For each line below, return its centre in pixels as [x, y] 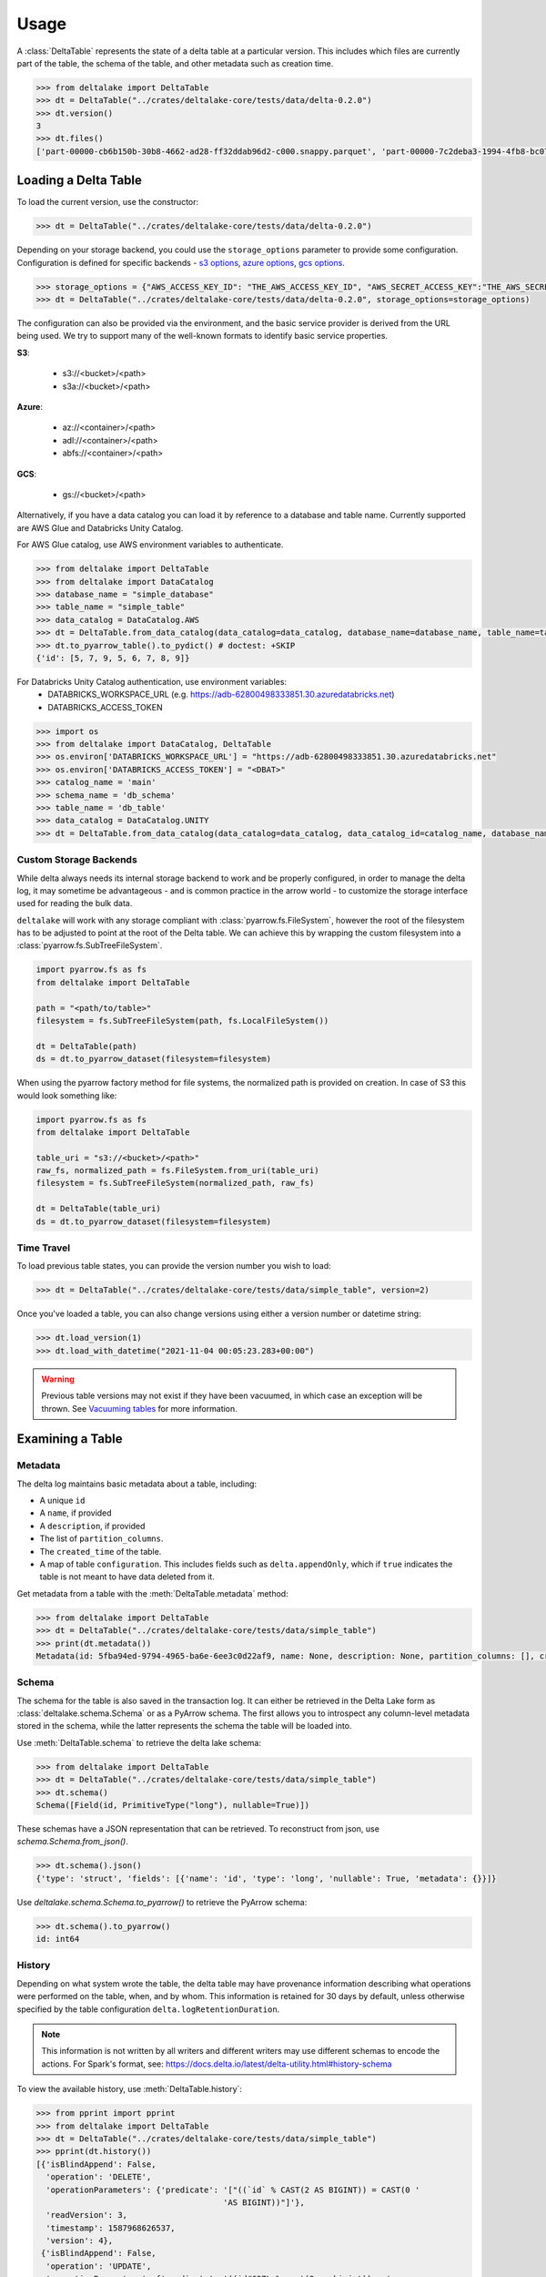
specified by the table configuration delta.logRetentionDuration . [148, 2009]
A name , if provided [76, 1513]
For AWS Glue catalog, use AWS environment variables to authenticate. [150, 545]
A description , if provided [92, 1526]
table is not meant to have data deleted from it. [127, 1577]
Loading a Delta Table [80, 181]
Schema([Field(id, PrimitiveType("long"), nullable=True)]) [173, 1805]
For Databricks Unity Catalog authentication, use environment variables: [152, 681]
